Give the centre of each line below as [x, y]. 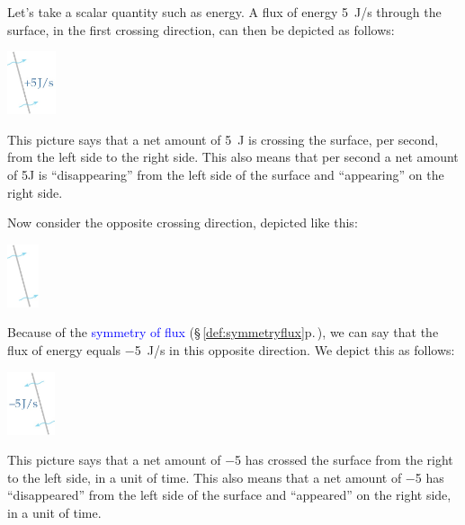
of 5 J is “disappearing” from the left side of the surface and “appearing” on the [226, 174]
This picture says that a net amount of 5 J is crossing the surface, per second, [223, 139]
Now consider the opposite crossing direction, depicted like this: [183, 222]
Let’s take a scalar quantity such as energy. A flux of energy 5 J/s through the [224, 12]
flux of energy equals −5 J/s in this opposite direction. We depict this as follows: [231, 349]
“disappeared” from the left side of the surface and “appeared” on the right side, [229, 495]
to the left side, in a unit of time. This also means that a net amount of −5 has [226, 477]
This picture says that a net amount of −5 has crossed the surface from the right [230, 460]
